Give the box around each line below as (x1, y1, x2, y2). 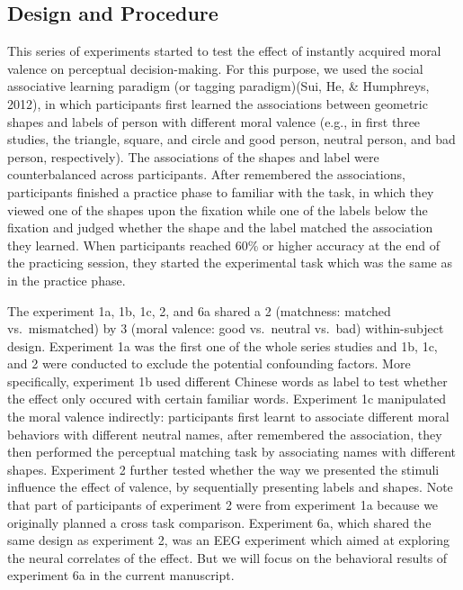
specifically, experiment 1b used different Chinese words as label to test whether (7, 371, 448, 390)
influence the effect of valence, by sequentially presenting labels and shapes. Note (7, 477, 453, 496)
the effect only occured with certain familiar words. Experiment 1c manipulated (7, 389, 447, 408)
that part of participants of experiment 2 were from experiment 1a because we (7, 495, 439, 514)
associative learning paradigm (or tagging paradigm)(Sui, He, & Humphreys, (7, 77, 430, 95)
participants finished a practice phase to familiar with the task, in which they (7, 182, 434, 201)
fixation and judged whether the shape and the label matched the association (7, 218, 433, 237)
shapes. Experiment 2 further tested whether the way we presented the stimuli (7, 459, 440, 478)
